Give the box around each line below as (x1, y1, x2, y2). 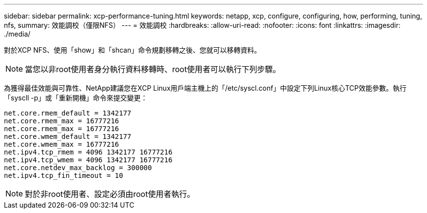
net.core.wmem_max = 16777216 (4, 140, 119, 148)
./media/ (4, 30, 31, 38)
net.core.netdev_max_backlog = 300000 (4, 164, 152, 172)
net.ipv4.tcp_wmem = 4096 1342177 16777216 (4, 156, 173, 164)
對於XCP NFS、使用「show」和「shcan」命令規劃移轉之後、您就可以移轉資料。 (4, 46, 261, 54)
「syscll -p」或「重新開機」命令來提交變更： (4, 94, 148, 102)
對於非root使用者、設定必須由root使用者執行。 (25, 189, 195, 199)
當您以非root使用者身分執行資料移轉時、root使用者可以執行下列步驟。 (25, 64, 281, 74)
